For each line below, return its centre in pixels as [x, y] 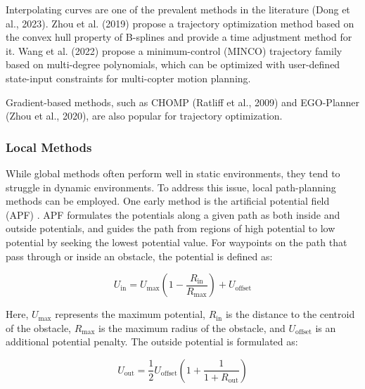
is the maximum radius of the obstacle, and [192, 327]
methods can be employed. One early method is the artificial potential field [168, 201]
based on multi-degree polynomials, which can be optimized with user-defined [173, 64]
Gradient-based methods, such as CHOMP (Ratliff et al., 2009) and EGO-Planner [183, 102]
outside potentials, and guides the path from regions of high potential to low [171, 228]
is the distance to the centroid [290, 314]
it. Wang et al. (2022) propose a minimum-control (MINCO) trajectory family [174, 50]
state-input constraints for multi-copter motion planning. [128, 78]
